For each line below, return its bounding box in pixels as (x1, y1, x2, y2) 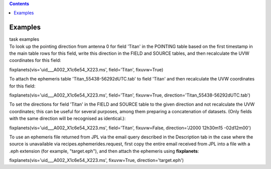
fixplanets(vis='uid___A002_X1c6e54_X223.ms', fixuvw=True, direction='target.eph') (9, 157, 184, 163)
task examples (9, 36, 40, 42)
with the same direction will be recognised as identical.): (9, 116, 126, 122)
